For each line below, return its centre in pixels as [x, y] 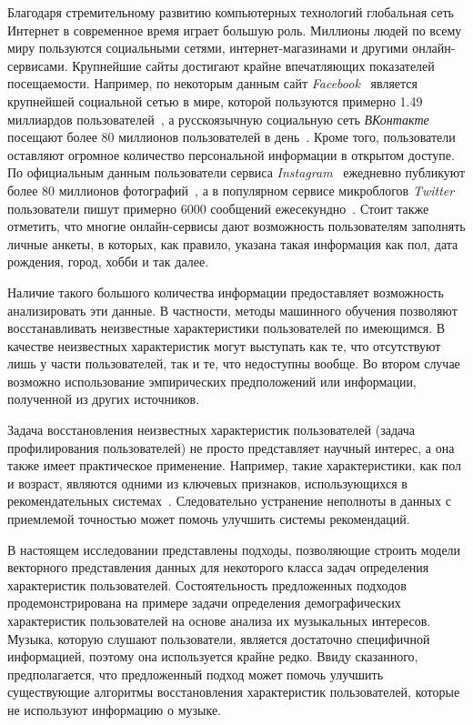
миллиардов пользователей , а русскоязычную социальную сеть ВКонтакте [218, 119]
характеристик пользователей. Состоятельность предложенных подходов [207, 584]
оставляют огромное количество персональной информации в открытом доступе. [231, 154]
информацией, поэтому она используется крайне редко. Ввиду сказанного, [213, 656]
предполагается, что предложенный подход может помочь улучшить [196, 674]
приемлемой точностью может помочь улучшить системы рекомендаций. [209, 519]
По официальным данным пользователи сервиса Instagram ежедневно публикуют [236, 172]
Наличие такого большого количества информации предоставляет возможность [226, 292]
